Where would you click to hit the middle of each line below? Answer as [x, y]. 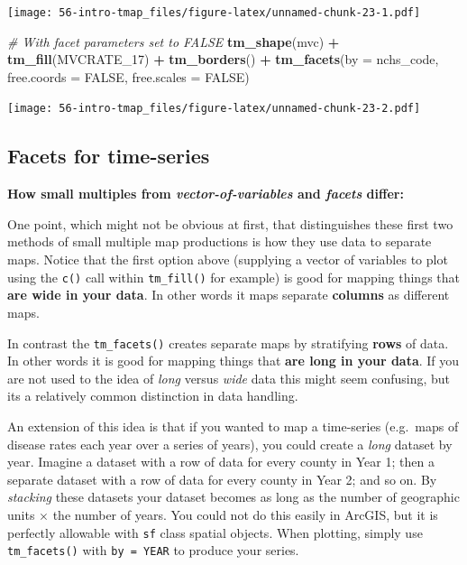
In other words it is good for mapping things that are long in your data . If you [233, 361]
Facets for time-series [109, 156]
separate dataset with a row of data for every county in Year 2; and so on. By [222, 479]
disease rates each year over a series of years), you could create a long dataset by [230, 444]
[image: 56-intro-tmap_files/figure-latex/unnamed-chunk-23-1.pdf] [214, 13]
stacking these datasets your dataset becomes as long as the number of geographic [233, 497]
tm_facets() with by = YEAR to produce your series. [153, 550]
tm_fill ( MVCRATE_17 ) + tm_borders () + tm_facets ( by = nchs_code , [223, 59]
